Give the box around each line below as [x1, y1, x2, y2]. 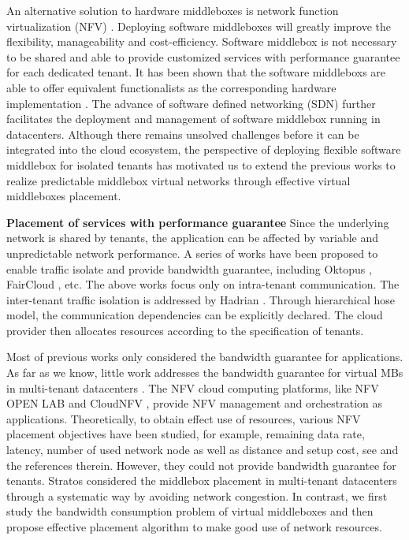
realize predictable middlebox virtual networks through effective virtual [6, 172, 351, 188]
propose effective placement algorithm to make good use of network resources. [6, 519, 382, 534]
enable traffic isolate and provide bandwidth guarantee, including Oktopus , [6, 260, 372, 277]
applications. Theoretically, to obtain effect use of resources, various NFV [6, 410, 361, 426]
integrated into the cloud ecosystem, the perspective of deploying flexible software [6, 141, 401, 158]
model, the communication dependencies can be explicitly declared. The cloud [6, 307, 383, 323]
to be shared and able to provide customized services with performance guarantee [6, 48, 400, 65]
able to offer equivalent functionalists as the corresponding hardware [6, 79, 336, 95]
